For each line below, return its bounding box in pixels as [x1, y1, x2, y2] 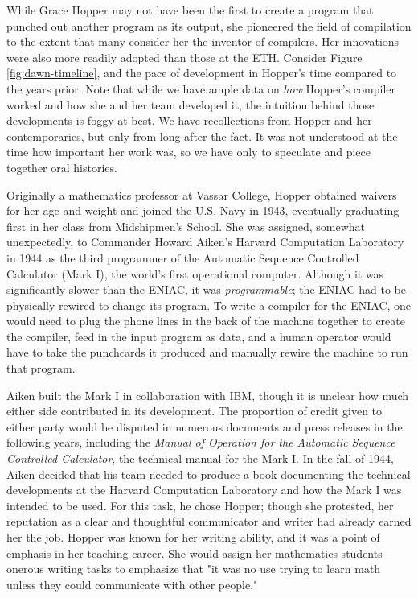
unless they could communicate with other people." [6, 575, 258, 592]
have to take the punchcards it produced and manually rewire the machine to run [6, 344, 408, 361]
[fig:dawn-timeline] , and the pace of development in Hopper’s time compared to [6, 64, 397, 81]
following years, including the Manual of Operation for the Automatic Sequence [6, 434, 395, 451]
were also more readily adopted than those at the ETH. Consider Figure [6, 48, 363, 65]
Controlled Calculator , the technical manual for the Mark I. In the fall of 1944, [6, 450, 394, 467]
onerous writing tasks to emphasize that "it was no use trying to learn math [6, 560, 381, 577]
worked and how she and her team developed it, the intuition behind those [6, 96, 375, 113]
